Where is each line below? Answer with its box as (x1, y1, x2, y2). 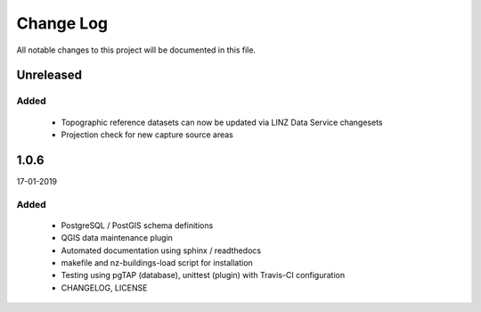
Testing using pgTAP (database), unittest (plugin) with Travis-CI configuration (61, 270, 346, 281)
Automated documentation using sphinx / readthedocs (61, 245, 262, 256)
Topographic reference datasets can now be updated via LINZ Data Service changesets (61, 117, 383, 127)
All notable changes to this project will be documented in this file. (16, 45, 257, 55)
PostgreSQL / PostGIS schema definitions (61, 219, 214, 231)
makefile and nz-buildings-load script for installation (61, 257, 253, 267)
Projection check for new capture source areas (61, 129, 233, 140)
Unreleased (16, 68, 83, 83)
